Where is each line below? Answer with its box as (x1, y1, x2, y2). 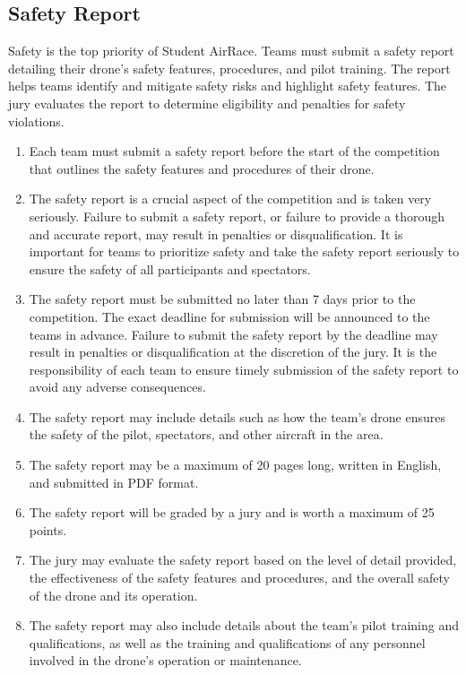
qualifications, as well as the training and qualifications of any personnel (29, 633, 426, 652)
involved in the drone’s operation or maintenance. (29, 651, 302, 670)
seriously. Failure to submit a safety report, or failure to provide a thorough (29, 206, 445, 225)
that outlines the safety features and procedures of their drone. (29, 159, 375, 177)
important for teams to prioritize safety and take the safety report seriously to (29, 242, 460, 261)
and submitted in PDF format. (29, 472, 199, 491)
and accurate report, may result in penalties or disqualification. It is (29, 224, 403, 243)
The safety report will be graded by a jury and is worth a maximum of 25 (29, 503, 435, 522)
